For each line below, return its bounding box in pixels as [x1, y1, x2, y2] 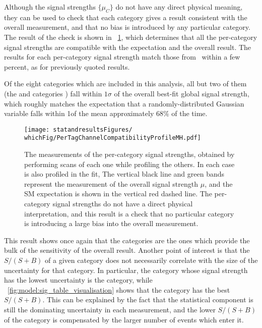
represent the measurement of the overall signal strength [24, 178, 199, 189]
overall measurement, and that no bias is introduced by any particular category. [4, 22, 250, 32]
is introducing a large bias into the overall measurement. [24, 218, 199, 229]
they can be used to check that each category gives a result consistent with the [4, 12, 247, 22]
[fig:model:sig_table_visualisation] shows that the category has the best [8, 284, 230, 295]
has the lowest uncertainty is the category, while [4, 275, 153, 285]
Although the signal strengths [4, 2, 96, 12]
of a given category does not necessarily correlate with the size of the [45, 254, 258, 265]
